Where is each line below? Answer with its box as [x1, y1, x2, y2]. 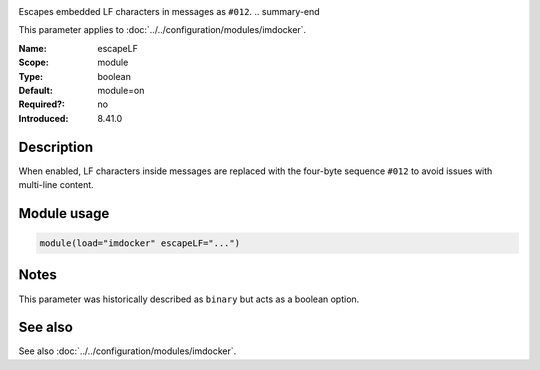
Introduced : [18, 112, 69, 124]
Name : [18, 42, 47, 54]
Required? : [18, 98, 65, 110]
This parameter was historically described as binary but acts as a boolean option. [18, 293, 360, 305]
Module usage [18, 205, 110, 222]
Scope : [18, 56, 49, 69]
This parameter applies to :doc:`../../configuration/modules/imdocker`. [18, 24, 307, 36]
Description [18, 138, 94, 155]
